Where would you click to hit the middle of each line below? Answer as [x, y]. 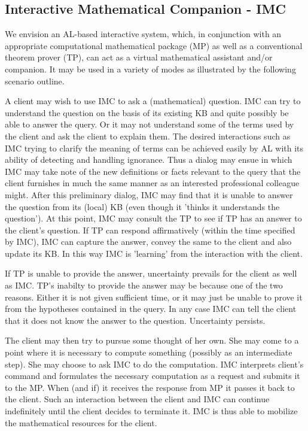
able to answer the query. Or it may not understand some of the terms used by [150, 124]
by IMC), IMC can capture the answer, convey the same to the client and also [148, 242]
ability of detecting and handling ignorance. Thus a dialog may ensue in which [149, 160]
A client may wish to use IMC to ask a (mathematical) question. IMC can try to [153, 101]
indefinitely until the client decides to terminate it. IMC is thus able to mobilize [151, 411]
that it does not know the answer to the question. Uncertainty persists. [135, 320]
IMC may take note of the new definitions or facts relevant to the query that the [153, 171]
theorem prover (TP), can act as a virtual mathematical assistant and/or [139, 57]
